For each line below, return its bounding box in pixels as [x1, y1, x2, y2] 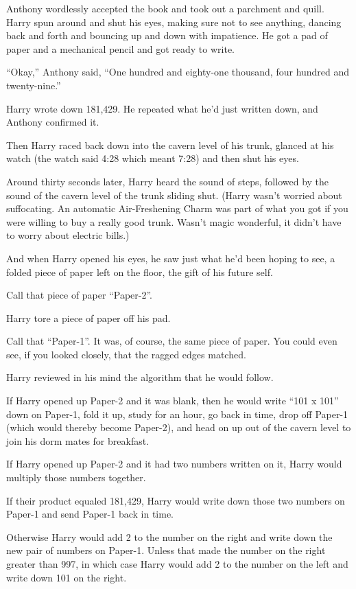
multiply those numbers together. [6, 470, 146, 485]
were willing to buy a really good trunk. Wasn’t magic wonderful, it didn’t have [6, 214, 342, 229]
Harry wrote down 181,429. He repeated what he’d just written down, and [6, 101, 318, 115]
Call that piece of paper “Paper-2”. [6, 288, 152, 302]
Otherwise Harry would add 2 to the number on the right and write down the [6, 529, 333, 544]
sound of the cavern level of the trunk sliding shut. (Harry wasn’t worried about [6, 187, 342, 202]
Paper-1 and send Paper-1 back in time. [6, 507, 174, 521]
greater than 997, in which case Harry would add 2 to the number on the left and [6, 557, 348, 570]
